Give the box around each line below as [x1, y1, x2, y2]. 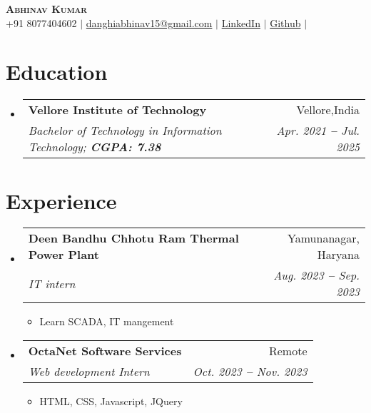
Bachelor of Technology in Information [28, 122, 222, 139]
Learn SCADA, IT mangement [39, 314, 174, 329]
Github [270, 15, 301, 30]
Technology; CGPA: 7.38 [28, 138, 161, 155]
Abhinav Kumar [6, 1, 87, 16]
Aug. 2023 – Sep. [273, 267, 360, 284]
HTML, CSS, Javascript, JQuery [39, 394, 183, 409]
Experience [6, 185, 117, 215]
